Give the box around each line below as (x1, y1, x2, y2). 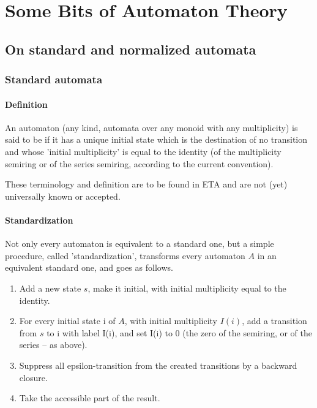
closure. (19, 371, 48, 383)
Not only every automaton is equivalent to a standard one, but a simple (5, 237, 274, 250)
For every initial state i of (19, 314, 116, 327)
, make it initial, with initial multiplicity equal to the (88, 281, 286, 294)
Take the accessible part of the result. (19, 391, 160, 404)
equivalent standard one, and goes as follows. (5, 261, 173, 274)
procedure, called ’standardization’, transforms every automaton (5, 249, 245, 262)
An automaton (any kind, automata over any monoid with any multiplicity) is (5, 121, 298, 134)
